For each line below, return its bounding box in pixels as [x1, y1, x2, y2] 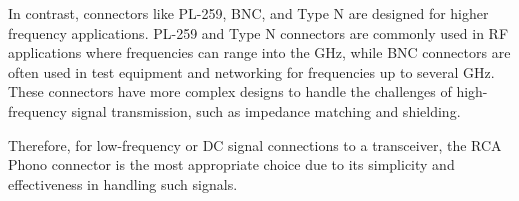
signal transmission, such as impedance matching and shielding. [71, 100, 461, 121]
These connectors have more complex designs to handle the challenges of [8, 81, 452, 102]
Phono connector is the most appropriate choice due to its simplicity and [8, 154, 455, 175]
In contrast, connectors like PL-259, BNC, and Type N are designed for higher [8, 3, 489, 23]
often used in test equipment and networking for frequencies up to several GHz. [8, 61, 495, 82]
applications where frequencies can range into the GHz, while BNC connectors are [8, 42, 511, 63]
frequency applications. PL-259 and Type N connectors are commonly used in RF [8, 22, 509, 43]
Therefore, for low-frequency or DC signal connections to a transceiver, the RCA [8, 134, 502, 155]
